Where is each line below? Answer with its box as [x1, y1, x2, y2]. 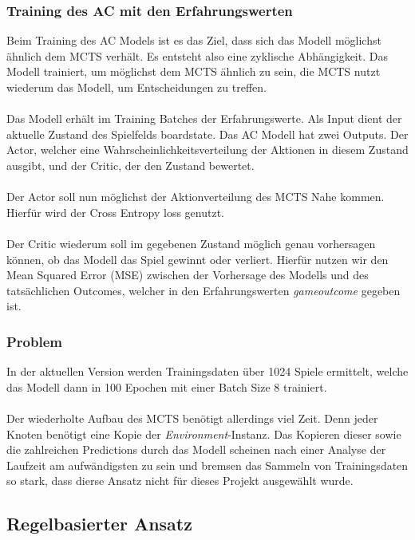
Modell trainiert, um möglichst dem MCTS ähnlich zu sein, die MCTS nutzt [6, 63, 381, 80]
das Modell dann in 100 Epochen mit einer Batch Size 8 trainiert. [6, 378, 327, 395]
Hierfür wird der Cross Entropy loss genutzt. [6, 203, 224, 220]
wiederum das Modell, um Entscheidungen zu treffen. [6, 79, 267, 95]
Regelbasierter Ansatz [6, 511, 192, 536]
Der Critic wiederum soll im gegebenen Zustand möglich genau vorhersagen [6, 235, 376, 251]
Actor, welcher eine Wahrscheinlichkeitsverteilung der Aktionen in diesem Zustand [6, 141, 409, 158]
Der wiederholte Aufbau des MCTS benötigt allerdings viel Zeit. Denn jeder [6, 409, 378, 426]
